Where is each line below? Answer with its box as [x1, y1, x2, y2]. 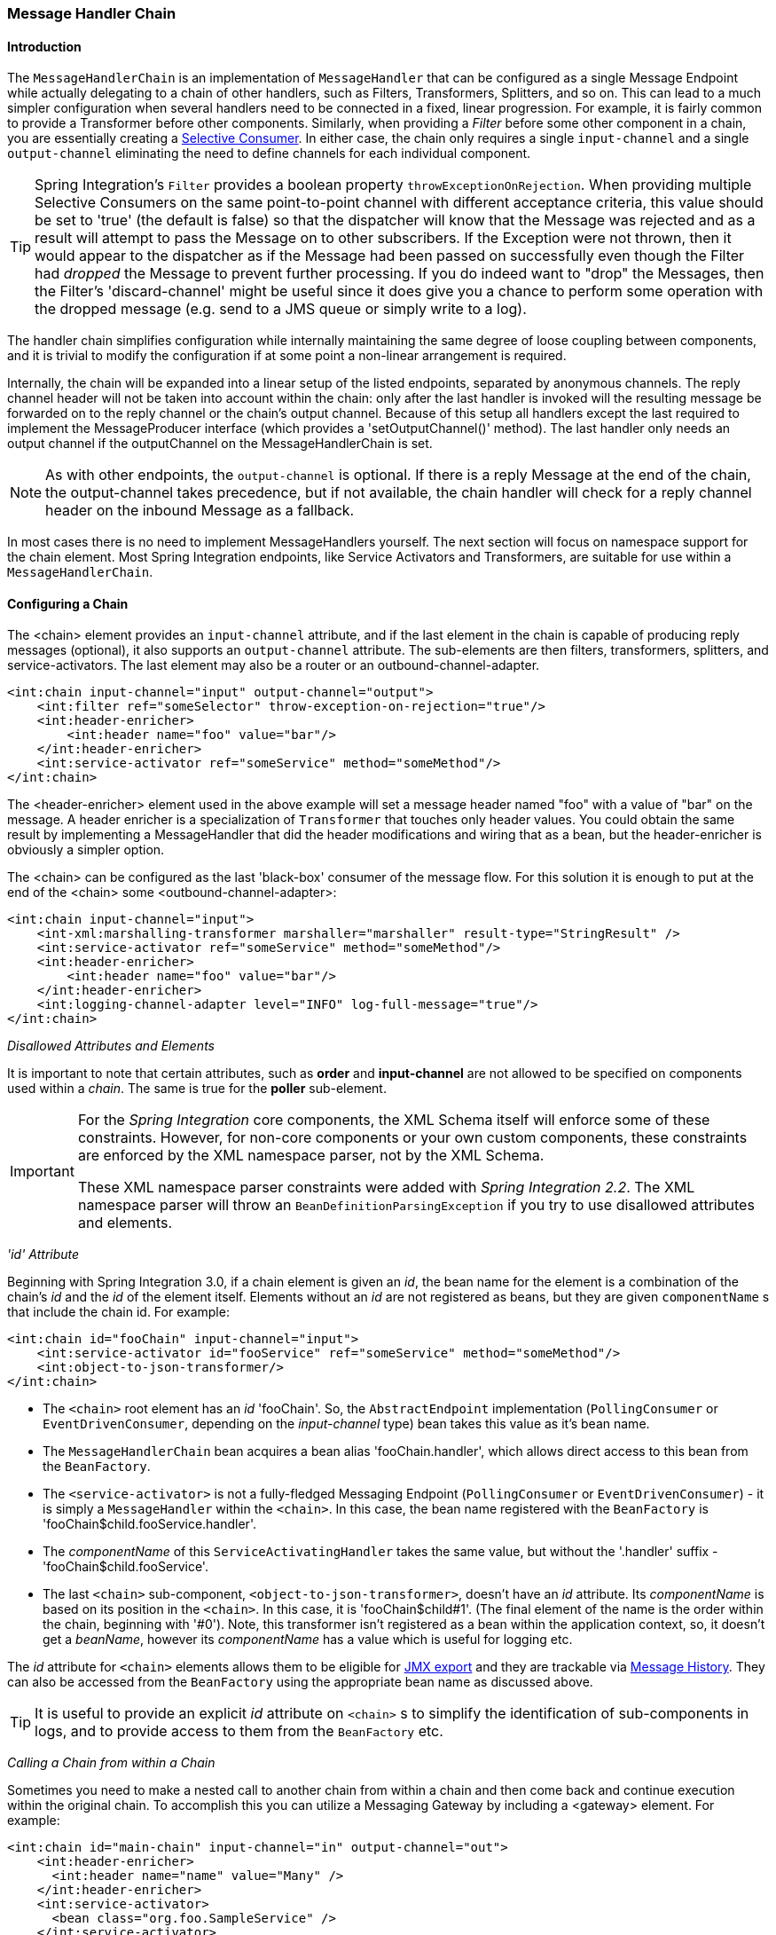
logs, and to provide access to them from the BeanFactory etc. [35, 1722, 443, 1741]
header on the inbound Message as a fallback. [45, 501, 355, 520]
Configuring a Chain [7, 595, 129, 611]
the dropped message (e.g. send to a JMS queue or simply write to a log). [35, 300, 527, 319]
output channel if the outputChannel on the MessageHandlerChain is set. [7, 436, 433, 452]
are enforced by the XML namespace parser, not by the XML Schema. [77, 1146, 545, 1165]
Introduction [7, 38, 82, 54]
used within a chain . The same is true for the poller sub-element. [7, 1081, 387, 1097]
